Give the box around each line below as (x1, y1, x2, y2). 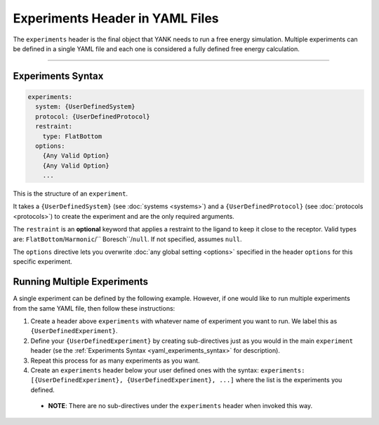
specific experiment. (13, 257, 73, 266)
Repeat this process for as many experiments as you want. (30, 356, 200, 365)
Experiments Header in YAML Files (13, 11, 219, 26)
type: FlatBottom (42, 132, 102, 140)
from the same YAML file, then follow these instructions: (13, 304, 175, 312)
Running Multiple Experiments (13, 276, 149, 288)
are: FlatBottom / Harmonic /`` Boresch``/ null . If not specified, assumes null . (13, 235, 242, 243)
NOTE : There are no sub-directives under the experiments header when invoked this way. (48, 402, 313, 410)
